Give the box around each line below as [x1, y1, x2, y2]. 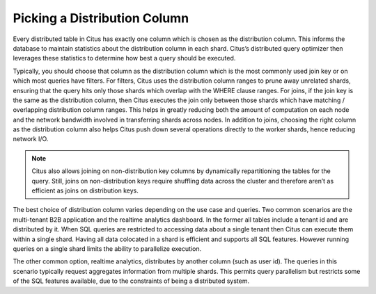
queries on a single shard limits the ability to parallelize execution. [13, 244, 202, 253]
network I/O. [13, 135, 49, 143]
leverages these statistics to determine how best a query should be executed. [13, 54, 236, 63]
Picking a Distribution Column [13, 10, 189, 26]
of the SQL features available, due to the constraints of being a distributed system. [13, 277, 250, 285]
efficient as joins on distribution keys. [31, 186, 139, 195]
